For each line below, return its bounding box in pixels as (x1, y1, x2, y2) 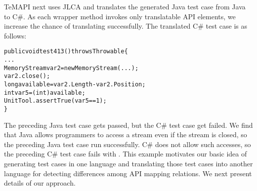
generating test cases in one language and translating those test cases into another (4, 158, 253, 168)
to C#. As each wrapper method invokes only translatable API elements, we (4, 11, 236, 21)
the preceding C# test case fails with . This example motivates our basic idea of (4, 149, 247, 159)
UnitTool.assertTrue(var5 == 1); (4, 97, 107, 105)
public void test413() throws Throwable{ (4, 48, 128, 55)
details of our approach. (4, 178, 76, 188)
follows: (4, 30, 27, 40)
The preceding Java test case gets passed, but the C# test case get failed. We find (4, 119, 253, 130)
